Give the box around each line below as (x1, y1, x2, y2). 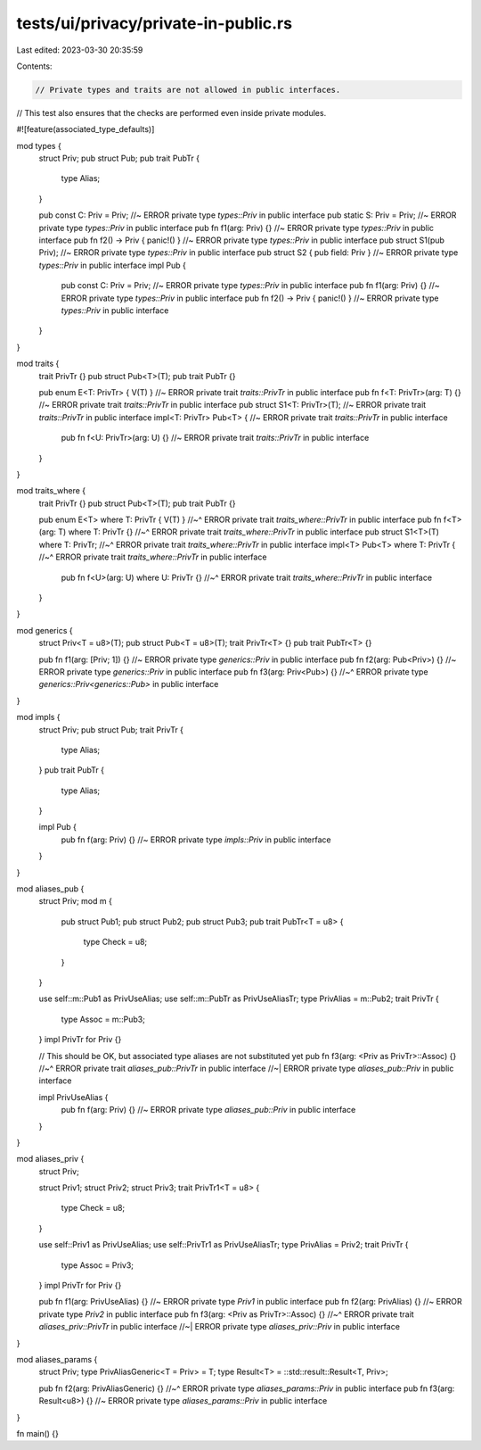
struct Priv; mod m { (38, 896, 113, 907)
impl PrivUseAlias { (38, 1091, 109, 1102)
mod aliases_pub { (16, 883, 85, 894)
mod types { (16, 140, 61, 151)
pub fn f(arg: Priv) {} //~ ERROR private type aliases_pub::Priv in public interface (61, 1105, 356, 1115)
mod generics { (16, 625, 73, 635)
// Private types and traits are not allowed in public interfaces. (35, 85, 341, 95)
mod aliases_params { (16, 1354, 98, 1364)
